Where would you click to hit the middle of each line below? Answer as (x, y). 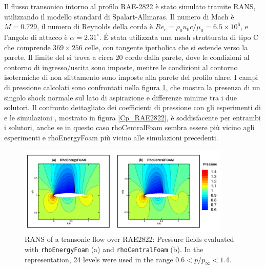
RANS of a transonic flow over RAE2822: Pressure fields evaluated (129, 239)
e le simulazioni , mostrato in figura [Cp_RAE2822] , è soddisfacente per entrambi (132, 117)
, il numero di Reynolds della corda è (95, 26)
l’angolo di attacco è (36, 37)
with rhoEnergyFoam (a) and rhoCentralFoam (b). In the (114, 249)
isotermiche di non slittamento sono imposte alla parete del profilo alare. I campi (131, 77)
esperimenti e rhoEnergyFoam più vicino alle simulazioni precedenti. (111, 137)
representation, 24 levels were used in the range (99, 259)
